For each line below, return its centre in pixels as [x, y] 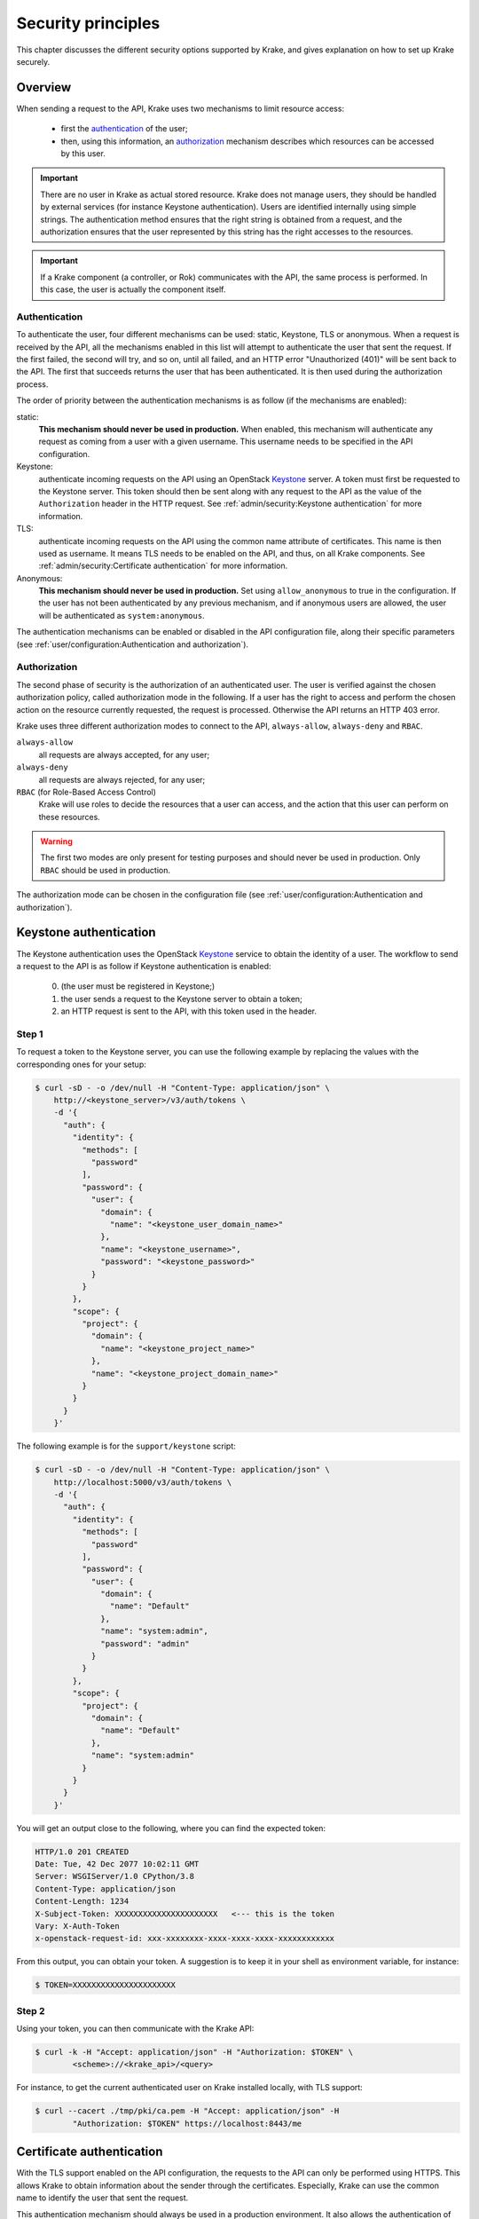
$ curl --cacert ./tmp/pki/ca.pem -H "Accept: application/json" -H [187, 2111]
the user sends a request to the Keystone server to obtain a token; [182, 999]
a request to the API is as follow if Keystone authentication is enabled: [144, 966]
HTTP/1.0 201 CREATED [82, 1852]
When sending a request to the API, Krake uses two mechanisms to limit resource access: [181, 108]
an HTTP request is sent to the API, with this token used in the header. [188, 1011]
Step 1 [30, 1034]
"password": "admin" [145, 1643]
